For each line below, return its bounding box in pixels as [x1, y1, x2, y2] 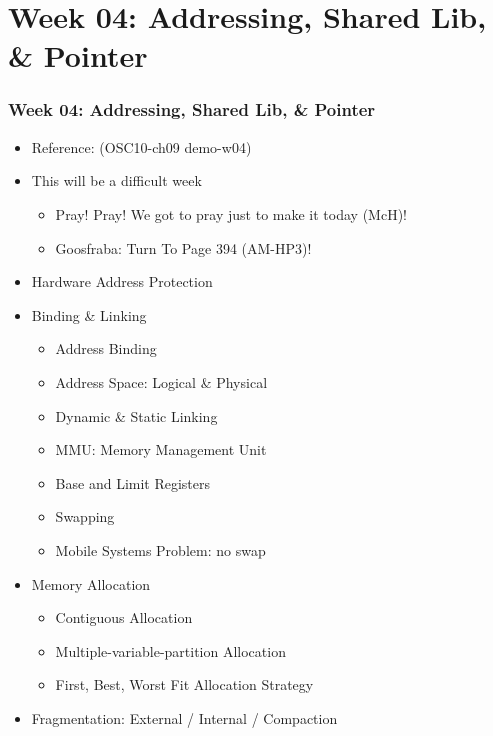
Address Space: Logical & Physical [55, 371, 268, 392]
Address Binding [55, 338, 157, 359]
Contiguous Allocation [55, 607, 193, 628]
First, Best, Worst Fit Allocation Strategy [55, 674, 314, 695]
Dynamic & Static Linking [55, 405, 218, 426]
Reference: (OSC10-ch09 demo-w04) [31, 136, 252, 157]
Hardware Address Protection [31, 271, 213, 292]
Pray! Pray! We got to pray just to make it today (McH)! [55, 203, 407, 224]
